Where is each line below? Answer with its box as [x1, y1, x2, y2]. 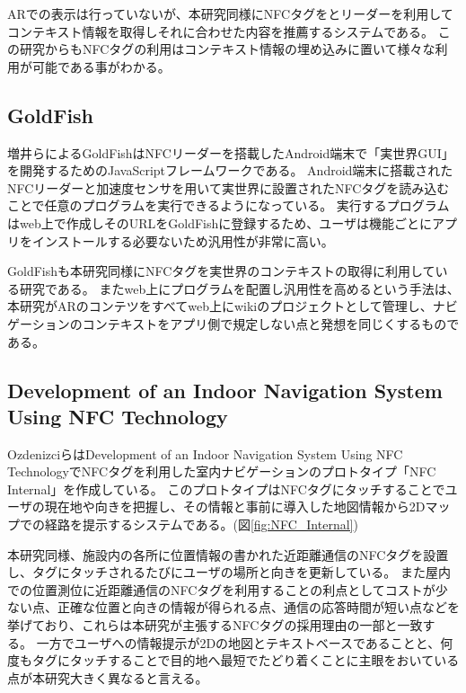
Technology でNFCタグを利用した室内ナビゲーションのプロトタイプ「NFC [7, 462, 436, 481]
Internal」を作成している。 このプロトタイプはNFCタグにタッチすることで [7, 479, 445, 498]
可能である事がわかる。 [31, 57, 171, 76]
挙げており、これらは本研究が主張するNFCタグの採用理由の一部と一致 [7, 616, 423, 635]
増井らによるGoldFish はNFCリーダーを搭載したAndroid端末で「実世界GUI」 [7, 143, 454, 162]
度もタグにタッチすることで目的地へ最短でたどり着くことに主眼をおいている [7, 651, 460, 670]
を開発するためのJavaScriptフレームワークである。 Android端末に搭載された [7, 161, 453, 180]
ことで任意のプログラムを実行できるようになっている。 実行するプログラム [7, 196, 450, 215]
